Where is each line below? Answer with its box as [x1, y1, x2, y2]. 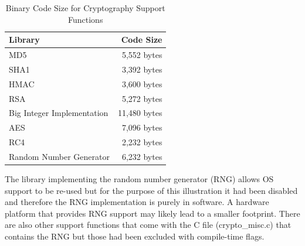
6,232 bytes [121, 150, 162, 162]
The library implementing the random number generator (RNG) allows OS [5, 173, 274, 185]
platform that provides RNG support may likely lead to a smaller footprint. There [5, 207, 300, 219]
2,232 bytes [121, 136, 162, 148]
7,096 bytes [121, 121, 162, 134]
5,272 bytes [121, 92, 162, 104]
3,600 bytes [121, 77, 162, 90]
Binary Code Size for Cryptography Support [5, 2, 165, 13]
